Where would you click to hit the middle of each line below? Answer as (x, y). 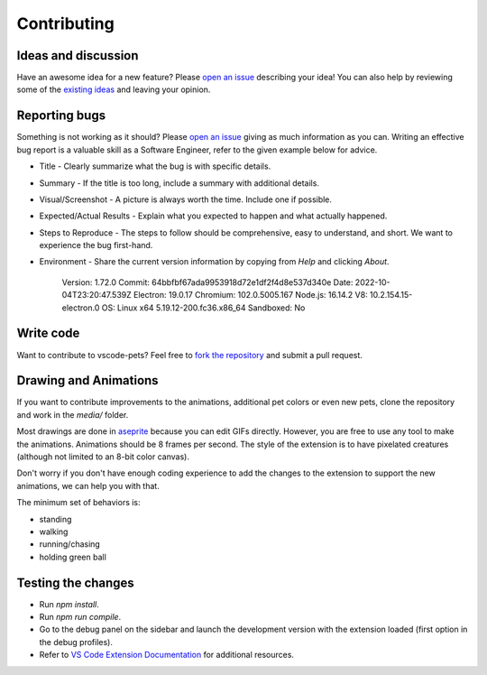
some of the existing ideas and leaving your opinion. (114, 89)
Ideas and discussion (78, 55)
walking (54, 532)
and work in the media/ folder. (73, 414)
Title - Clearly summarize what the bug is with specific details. (155, 166)
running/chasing (70, 544)
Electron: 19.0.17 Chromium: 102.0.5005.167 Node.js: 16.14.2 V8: (251, 295)
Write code (48, 333)
